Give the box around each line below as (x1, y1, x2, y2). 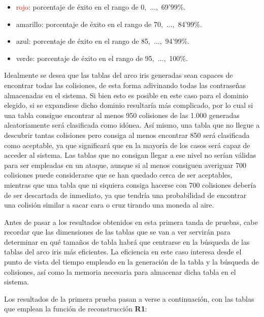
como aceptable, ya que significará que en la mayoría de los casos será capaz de (4, 139, 250, 150)
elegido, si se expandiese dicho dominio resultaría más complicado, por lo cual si (4, 100, 253, 110)
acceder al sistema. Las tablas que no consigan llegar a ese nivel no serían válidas (4, 150, 256, 160)
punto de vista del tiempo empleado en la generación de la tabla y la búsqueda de (4, 256, 259, 267)
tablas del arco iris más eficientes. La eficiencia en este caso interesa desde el (4, 246, 242, 257)
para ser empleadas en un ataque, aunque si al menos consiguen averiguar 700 (4, 159, 246, 170)
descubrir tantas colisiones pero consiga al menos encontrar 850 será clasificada (4, 129, 250, 140)
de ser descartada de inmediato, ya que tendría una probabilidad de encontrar (4, 189, 247, 200)
